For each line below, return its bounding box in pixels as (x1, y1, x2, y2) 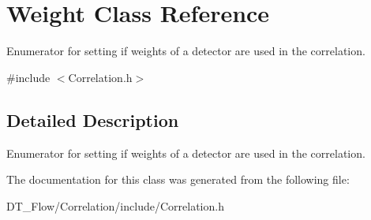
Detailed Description (6, 107, 179, 132)
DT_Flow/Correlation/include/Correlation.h (6, 197, 224, 214)
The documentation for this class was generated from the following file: (6, 171, 350, 188)
